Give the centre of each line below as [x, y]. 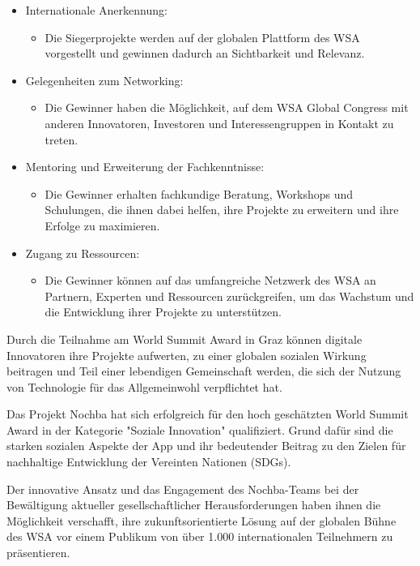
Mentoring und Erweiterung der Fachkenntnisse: [145, 167]
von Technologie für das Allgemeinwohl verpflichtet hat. [144, 386]
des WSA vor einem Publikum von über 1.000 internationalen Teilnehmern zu [200, 536]
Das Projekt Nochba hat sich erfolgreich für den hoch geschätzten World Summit [208, 414]
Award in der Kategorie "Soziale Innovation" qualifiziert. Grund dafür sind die [200, 429]
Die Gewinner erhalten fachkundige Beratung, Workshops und [199, 193]
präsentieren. [38, 553]
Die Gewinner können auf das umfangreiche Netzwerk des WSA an [210, 280]
